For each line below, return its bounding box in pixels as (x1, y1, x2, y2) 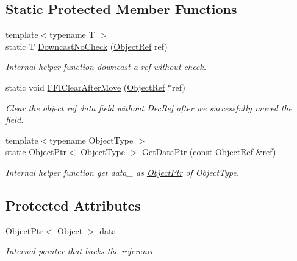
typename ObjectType (49, 133, 134, 146)
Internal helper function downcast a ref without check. (5, 60, 207, 73)
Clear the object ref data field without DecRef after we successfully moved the (5, 101, 293, 114)
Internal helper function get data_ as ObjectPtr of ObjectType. (5, 165, 239, 178)
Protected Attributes (5, 195, 141, 214)
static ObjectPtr (5, 145, 66, 158)
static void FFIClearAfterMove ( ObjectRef (5, 80, 165, 93)
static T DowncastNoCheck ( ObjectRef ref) (5, 40, 168, 52)
